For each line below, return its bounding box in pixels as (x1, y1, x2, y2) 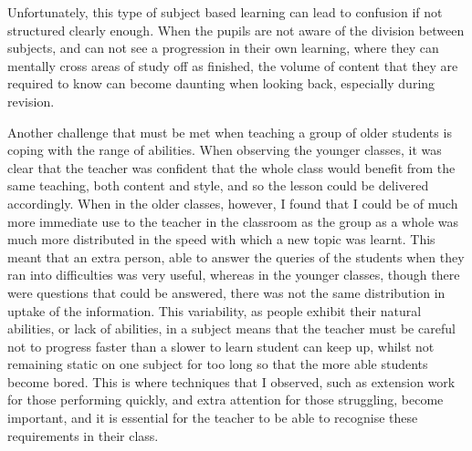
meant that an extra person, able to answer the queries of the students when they (7, 247, 465, 266)
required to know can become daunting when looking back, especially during (7, 74, 435, 93)
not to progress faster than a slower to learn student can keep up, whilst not (7, 336, 435, 355)
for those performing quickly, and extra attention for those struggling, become (7, 390, 444, 409)
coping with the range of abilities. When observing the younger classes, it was (7, 140, 442, 159)
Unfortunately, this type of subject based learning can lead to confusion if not (7, 3, 443, 21)
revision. (7, 91, 55, 110)
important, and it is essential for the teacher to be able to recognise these (7, 408, 418, 427)
